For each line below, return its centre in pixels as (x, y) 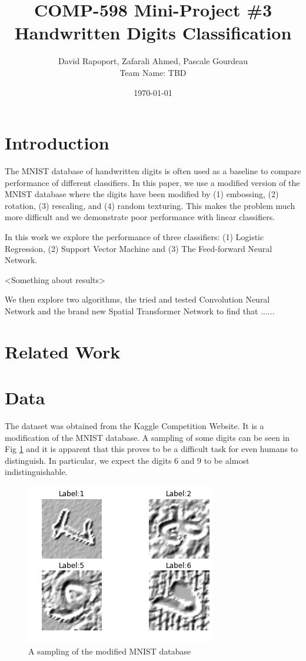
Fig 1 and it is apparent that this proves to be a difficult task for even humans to (152, 449)
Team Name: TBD (153, 72)
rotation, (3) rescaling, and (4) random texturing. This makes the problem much (150, 205)
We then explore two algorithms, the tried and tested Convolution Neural (137, 299)
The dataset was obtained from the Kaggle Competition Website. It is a (134, 426)
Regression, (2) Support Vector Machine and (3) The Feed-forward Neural (139, 248)
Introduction (57, 143)
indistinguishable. (36, 472)
